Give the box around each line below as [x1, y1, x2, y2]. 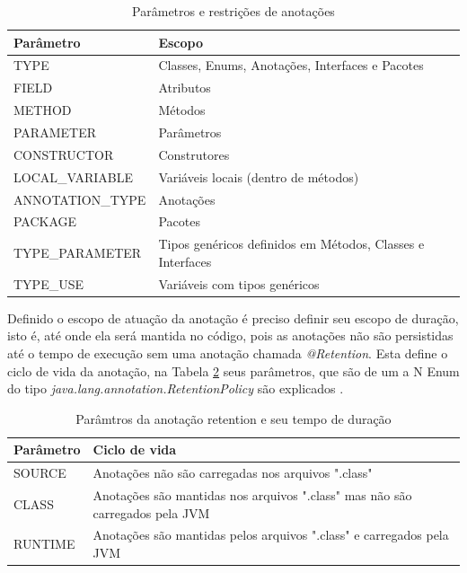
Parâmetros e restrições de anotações [132, 2, 335, 20]
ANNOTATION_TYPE [13, 190, 146, 208]
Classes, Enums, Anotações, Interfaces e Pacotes [158, 56, 424, 75]
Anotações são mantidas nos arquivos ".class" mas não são [93, 485, 412, 504]
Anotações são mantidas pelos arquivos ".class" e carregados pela [93, 525, 449, 544]
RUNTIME [13, 534, 75, 553]
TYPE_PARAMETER [13, 242, 142, 261]
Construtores [158, 145, 230, 163]
